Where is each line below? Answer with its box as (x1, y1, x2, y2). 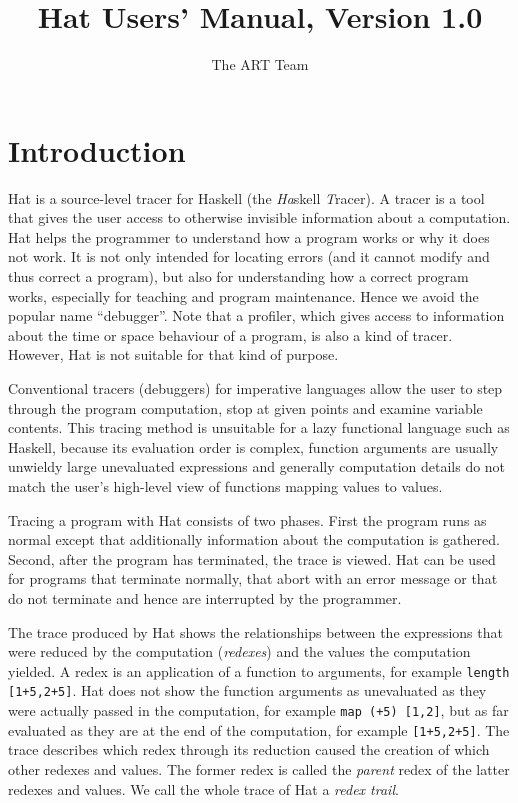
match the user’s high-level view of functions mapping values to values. (8, 475, 443, 496)
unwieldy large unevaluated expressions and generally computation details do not (8, 456, 506, 477)
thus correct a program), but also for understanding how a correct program (8, 266, 469, 287)
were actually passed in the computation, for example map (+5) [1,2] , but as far (8, 700, 509, 721)
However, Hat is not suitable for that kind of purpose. (8, 344, 339, 365)
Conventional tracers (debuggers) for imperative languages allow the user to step (8, 378, 503, 398)
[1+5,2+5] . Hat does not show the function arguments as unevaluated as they (8, 680, 487, 701)
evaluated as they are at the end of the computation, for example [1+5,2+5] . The (8, 719, 510, 740)
